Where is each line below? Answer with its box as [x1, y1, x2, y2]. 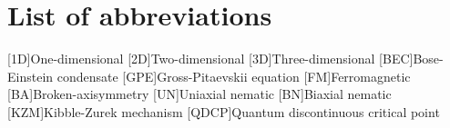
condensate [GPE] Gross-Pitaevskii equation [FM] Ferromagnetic [56, 66, 411, 85]
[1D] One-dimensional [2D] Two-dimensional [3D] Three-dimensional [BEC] [7, 49, 414, 68]
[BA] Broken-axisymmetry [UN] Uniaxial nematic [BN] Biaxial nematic [7, 84, 392, 103]
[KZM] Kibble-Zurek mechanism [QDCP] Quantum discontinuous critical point [7, 102, 440, 121]
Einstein [7, 66, 54, 85]
